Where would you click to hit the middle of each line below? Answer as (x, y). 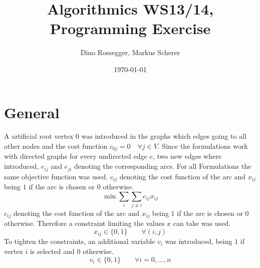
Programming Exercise (130, 28)
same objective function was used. (56, 176)
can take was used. (202, 223)
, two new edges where (187, 156)
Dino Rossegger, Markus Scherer (130, 52)
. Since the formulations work (203, 146)
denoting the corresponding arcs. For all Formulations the (163, 166)
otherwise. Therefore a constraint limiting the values (84, 223)
